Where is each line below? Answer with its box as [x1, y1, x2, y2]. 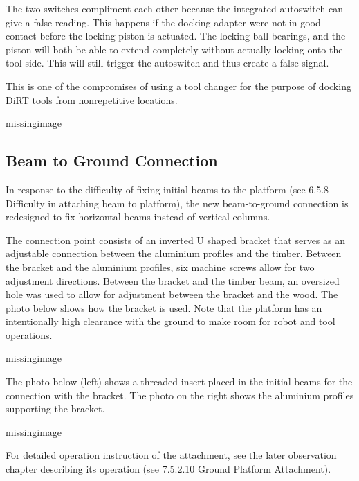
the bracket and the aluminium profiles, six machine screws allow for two [6, 259, 315, 274]
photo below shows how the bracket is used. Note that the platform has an [6, 300, 322, 315]
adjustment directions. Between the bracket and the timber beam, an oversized [6, 273, 340, 288]
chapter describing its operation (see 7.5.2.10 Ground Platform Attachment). [6, 462, 331, 476]
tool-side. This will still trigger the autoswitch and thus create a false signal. [6, 55, 329, 70]
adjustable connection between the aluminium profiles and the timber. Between [6, 246, 342, 261]
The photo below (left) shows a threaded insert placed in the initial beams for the [6, 374, 353, 389]
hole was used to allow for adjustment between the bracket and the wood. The [6, 287, 338, 301]
